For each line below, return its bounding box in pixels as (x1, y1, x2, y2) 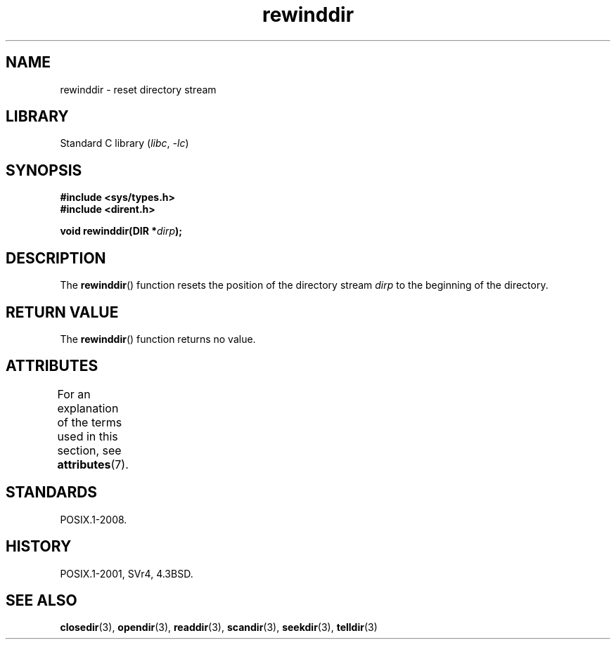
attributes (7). (57, 457, 129, 471)
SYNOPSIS (6, 161, 82, 179)
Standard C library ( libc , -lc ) (60, 137, 189, 150)
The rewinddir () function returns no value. (60, 332, 256, 345)
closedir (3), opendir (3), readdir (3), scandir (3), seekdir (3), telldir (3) (60, 621, 378, 634)
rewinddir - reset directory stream (60, 83, 217, 96)
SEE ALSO (6, 591, 77, 609)
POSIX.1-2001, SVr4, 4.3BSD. (60, 567, 193, 580)
